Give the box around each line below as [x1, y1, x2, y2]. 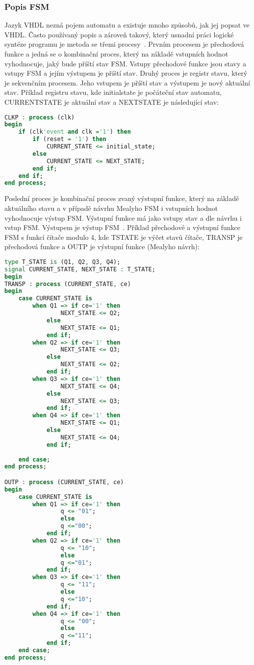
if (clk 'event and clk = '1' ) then [18, 128, 131, 136]
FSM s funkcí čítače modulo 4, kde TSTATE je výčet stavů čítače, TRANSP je [4, 231, 243, 242]
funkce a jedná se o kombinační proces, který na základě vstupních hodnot [4, 49, 229, 58]
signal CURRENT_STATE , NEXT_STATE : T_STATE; [4, 265, 155, 273]
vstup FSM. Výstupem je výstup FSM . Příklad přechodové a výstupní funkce [4, 222, 240, 232]
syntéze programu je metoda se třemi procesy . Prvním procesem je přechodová [4, 39, 244, 49]
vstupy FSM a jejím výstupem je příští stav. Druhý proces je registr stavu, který [4, 68, 248, 78]
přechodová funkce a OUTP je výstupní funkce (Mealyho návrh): [4, 241, 200, 252]
